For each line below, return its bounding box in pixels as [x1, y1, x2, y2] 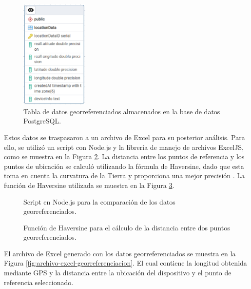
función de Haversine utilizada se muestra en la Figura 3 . [4, 180, 174, 190]
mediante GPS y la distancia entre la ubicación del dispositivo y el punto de [4, 268, 232, 278]
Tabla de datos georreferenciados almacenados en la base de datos [23, 106, 220, 116]
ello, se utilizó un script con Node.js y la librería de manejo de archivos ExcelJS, [4, 142, 244, 152]
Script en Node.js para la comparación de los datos [23, 196, 175, 206]
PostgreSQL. [23, 116, 61, 126]
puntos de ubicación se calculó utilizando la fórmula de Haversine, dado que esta [4, 161, 244, 171]
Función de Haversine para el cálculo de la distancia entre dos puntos [23, 222, 230, 232]
